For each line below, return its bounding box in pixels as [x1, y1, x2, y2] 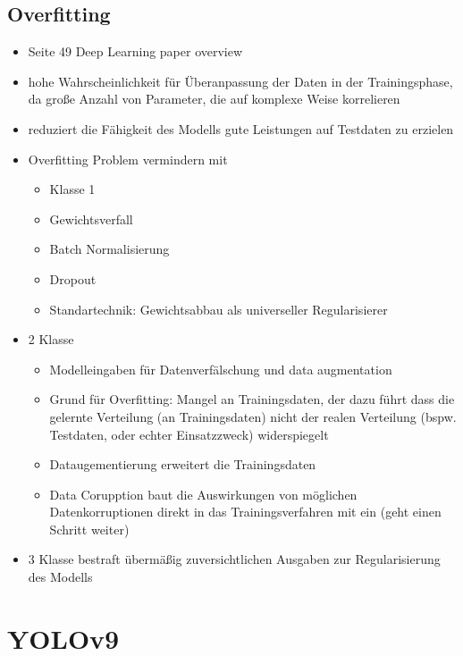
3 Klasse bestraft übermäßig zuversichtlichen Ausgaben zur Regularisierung [28, 550, 441, 568]
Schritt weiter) [49, 519, 130, 538]
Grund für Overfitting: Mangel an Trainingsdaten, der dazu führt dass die [49, 390, 455, 408]
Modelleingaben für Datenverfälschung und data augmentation [49, 359, 392, 378]
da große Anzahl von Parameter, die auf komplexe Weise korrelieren [28, 89, 400, 108]
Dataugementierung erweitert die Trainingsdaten [49, 455, 316, 474]
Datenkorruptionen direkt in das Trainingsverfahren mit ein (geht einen [49, 502, 442, 521]
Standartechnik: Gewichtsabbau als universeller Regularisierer [49, 299, 388, 318]
